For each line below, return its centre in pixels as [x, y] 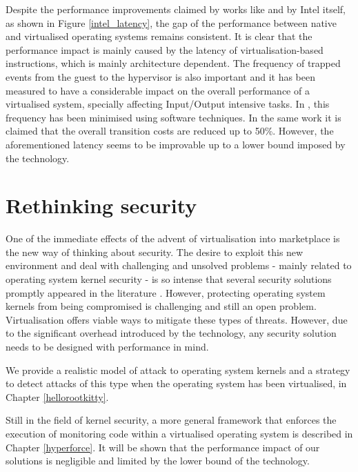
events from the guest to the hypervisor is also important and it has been [160, 76]
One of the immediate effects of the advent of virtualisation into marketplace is [173, 238]
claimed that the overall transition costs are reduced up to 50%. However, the [170, 131]
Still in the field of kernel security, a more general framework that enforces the [171, 420]
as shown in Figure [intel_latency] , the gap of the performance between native [171, 22]
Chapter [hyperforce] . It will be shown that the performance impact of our [163, 447]
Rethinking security [101, 205]
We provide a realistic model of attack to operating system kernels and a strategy [178, 370]
